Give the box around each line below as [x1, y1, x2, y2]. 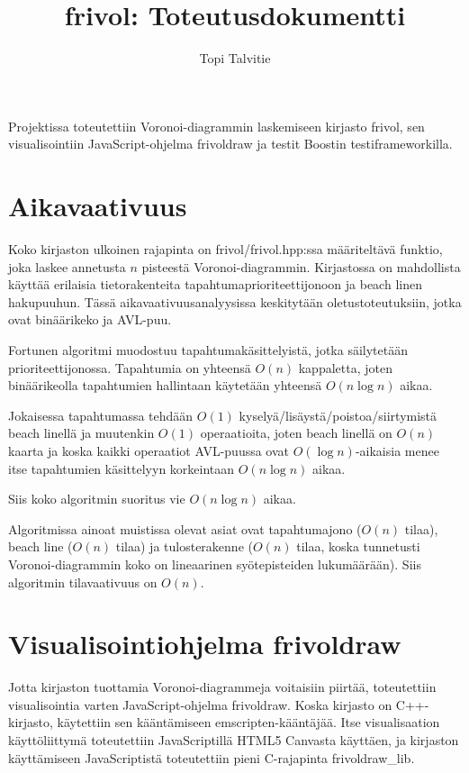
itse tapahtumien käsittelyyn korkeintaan [8, 459, 235, 477]
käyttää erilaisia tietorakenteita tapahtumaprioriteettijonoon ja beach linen [8, 275, 422, 294]
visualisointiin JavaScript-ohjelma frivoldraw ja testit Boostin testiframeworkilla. [8, 134, 453, 153]
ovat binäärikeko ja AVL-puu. [8, 310, 172, 329]
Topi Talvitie [199, 49, 271, 68]
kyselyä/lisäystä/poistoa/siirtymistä [239, 405, 437, 424]
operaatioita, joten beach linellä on [200, 423, 392, 442]
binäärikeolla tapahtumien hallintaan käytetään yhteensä [8, 376, 322, 395]
